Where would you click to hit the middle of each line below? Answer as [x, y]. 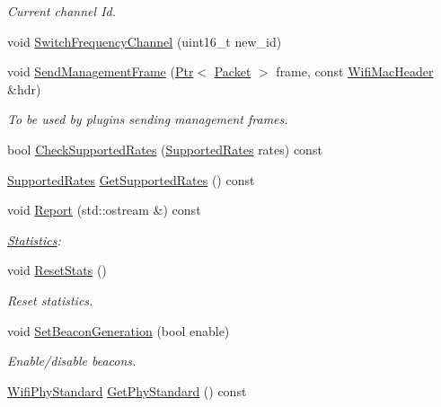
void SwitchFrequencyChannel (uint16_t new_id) [145, 41]
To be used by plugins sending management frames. [148, 119]
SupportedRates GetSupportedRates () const [131, 179]
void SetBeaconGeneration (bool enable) [119, 330]
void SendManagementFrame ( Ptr [101, 71]
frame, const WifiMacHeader [355, 71]
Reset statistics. [50, 300]
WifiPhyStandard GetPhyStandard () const [127, 390]
